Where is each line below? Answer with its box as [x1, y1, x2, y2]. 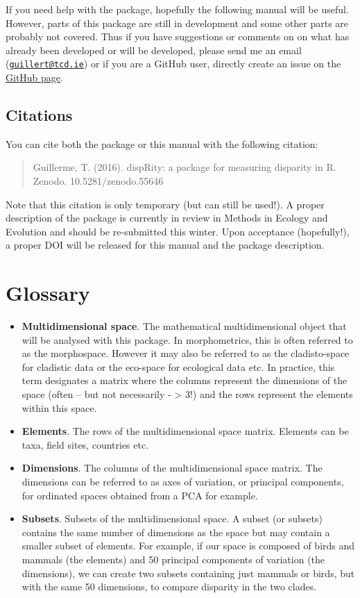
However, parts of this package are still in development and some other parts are [6, 15, 349, 30]
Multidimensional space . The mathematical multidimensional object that [22, 319, 347, 333]
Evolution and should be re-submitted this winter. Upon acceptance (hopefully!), [6, 224, 350, 238]
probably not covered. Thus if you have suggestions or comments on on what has [6, 29, 350, 44]
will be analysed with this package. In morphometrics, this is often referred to [22, 332, 353, 347]
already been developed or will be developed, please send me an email [6, 42, 302, 57]
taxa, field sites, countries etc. [22, 437, 149, 451]
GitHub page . [6, 70, 63, 85]
